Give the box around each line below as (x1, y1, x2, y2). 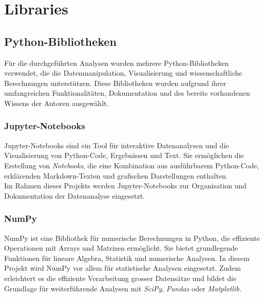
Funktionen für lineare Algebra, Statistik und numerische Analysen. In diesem (4, 252, 250, 263)
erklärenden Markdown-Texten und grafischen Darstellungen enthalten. (4, 170, 228, 181)
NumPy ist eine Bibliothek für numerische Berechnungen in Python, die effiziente (4, 232, 260, 243)
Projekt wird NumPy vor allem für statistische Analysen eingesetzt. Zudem (4, 263, 241, 273)
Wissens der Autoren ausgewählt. (4, 97, 109, 108)
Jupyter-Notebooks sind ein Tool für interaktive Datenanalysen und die (4, 139, 229, 150)
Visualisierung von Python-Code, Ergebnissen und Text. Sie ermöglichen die (4, 150, 244, 161)
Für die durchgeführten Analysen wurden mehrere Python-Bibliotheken (4, 57, 229, 68)
